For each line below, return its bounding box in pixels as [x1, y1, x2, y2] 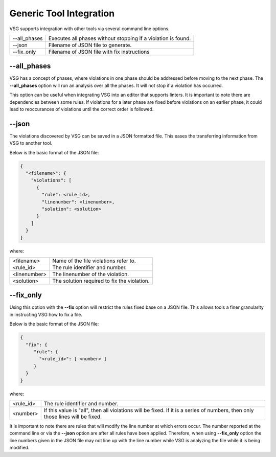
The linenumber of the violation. [52, 270, 129, 278]
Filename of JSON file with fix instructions [48, 48, 150, 55]
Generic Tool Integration [9, 8, 115, 19]
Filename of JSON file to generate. [48, 41, 132, 49]
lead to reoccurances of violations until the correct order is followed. [9, 106, 154, 112]
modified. [9, 445, 30, 451]
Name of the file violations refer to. [52, 257, 136, 264]
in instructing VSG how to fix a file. [9, 311, 83, 317]
